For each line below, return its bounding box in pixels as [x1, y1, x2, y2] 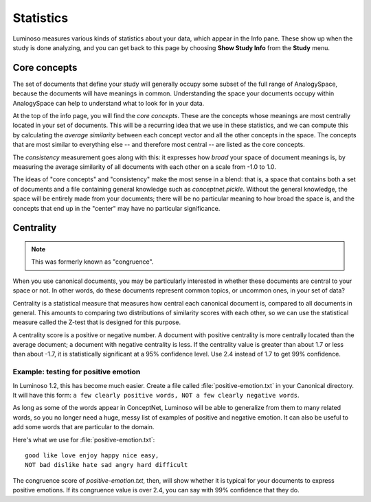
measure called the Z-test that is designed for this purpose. [12, 318, 181, 326]
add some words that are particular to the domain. [12, 423, 155, 431]
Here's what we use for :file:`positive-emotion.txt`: [12, 435, 155, 444]
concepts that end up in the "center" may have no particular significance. [12, 204, 221, 212]
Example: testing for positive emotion [12, 367, 141, 377]
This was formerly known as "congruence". [31, 258, 154, 266]
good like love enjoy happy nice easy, [25, 451, 159, 459]
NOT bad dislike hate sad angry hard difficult [25, 461, 188, 469]
